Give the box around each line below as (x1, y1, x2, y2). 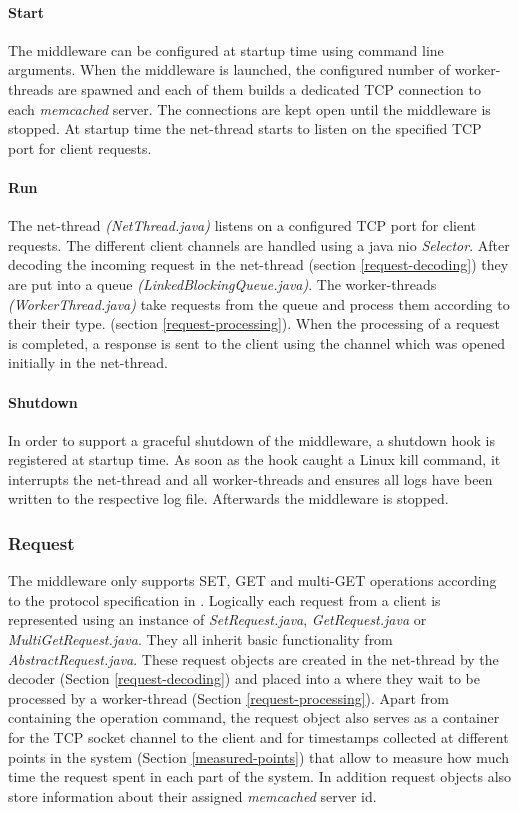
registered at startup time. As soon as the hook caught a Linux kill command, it (8, 449, 501, 470)
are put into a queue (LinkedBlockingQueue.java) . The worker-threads (8, 273, 437, 294)
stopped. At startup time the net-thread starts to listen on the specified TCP (8, 118, 482, 139)
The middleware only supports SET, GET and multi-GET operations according (8, 570, 497, 591)
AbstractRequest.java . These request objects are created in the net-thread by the (8, 648, 499, 669)
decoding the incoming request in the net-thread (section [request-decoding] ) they (8, 254, 509, 275)
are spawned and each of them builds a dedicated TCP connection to (57, 78, 481, 99)
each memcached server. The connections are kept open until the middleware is (8, 98, 491, 119)
